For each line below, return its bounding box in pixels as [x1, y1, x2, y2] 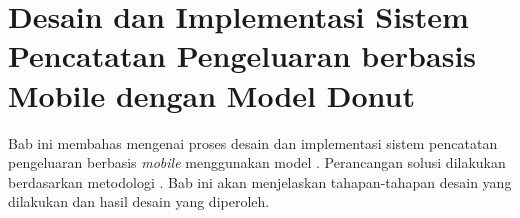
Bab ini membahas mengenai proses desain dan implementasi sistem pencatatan [8, 132, 498, 153]
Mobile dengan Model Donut [8, 74, 415, 115]
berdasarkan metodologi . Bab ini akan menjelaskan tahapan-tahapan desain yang [8, 171, 512, 192]
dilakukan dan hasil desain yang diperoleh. [8, 191, 270, 212]
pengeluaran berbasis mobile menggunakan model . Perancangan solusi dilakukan [8, 152, 506, 173]
